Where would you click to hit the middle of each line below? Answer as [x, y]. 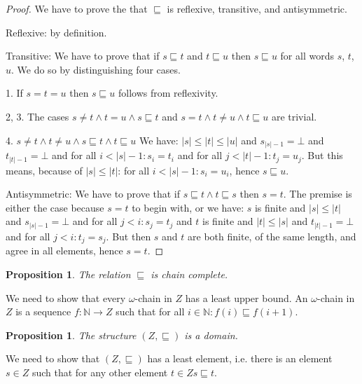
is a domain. [211, 335]
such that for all [150, 311]
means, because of [44, 170]
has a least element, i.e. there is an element [240, 358]
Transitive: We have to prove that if [83, 56]
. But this [322, 155]
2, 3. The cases [37, 116]
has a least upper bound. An [246, 297]
